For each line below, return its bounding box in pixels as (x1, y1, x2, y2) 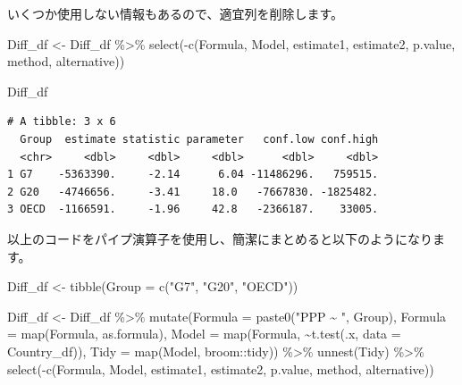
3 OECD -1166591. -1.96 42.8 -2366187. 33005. (7, 203, 379, 216)
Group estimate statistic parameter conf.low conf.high (20, 132, 379, 146)
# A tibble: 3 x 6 (7, 115, 116, 129)
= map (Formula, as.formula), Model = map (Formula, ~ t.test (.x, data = (7, 324, 401, 343)
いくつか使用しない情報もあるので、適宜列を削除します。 (7, 4, 344, 22)
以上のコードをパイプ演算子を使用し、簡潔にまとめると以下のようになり (7, 229, 433, 247)
